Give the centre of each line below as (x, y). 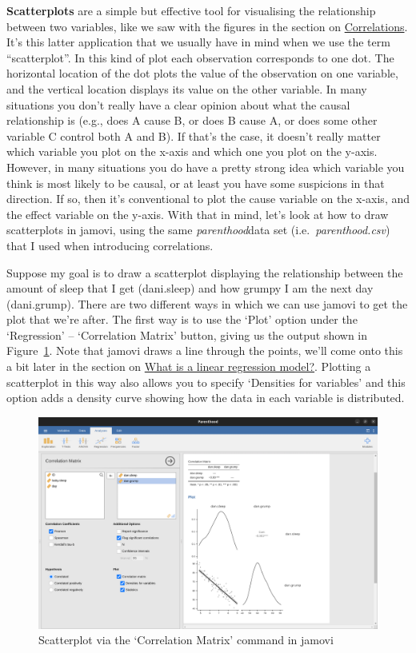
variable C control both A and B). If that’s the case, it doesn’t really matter (194, 135)
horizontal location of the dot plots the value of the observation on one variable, (202, 73)
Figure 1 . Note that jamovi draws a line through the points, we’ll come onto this (205, 350)
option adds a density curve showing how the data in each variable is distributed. (206, 398)
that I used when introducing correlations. (110, 245)
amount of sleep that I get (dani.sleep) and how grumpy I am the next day (190, 288)
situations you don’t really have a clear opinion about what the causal (178, 104)
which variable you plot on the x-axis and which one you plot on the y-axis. (192, 151)
